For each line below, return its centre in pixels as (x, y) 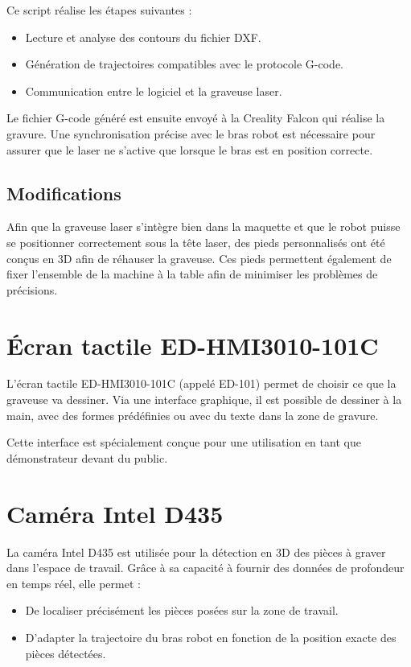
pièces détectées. (66, 653)
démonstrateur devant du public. (87, 457)
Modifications (64, 193)
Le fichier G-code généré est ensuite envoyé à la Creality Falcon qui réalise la (196, 118)
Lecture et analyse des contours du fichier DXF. (143, 37)
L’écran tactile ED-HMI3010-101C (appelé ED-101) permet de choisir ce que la (201, 383)
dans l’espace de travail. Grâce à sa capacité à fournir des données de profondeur (205, 568)
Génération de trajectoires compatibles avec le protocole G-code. (184, 64)
